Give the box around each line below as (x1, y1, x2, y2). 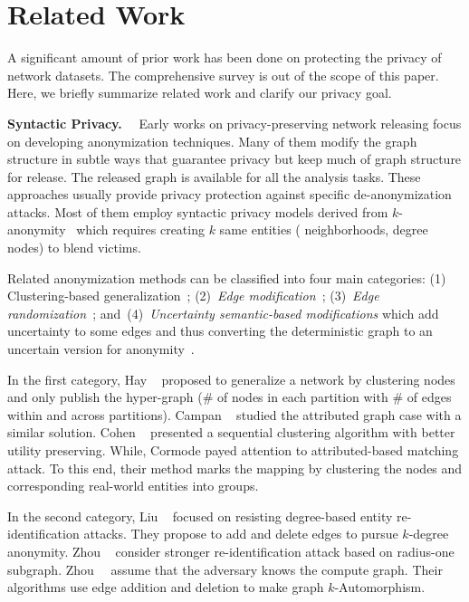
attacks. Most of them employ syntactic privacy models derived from (7, 202, 388, 221)
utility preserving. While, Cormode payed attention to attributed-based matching (7, 441, 459, 459)
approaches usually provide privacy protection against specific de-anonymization (7, 185, 452, 204)
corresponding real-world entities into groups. (7, 476, 259, 495)
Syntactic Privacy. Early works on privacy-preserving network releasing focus (7, 113, 462, 132)
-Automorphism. (334, 578, 426, 597)
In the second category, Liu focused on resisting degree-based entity (7, 506, 393, 525)
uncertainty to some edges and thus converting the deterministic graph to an (7, 321, 433, 340)
